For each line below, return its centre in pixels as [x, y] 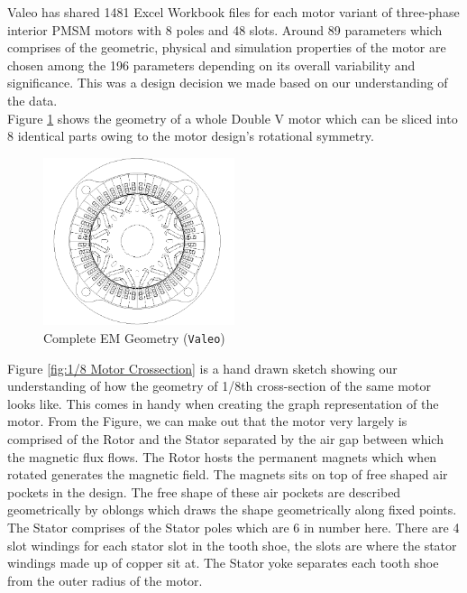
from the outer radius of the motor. [105, 580]
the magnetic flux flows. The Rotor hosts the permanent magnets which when [222, 456]
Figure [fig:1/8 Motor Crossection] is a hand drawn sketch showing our [202, 368]
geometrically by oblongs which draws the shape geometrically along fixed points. [232, 510]
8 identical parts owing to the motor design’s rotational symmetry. [191, 136]
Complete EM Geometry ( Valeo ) [134, 338]
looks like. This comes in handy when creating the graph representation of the [223, 403]
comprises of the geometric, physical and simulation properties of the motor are [227, 47]
